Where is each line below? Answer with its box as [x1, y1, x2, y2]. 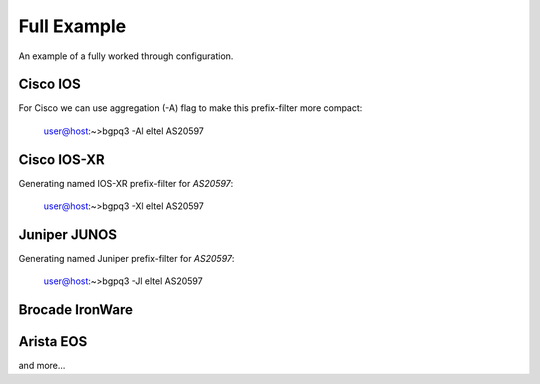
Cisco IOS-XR [18, 151, 105, 168]
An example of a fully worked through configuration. [18, 50, 234, 62]
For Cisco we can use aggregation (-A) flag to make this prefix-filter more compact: [18, 102, 363, 114]
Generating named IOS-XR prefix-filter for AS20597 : [18, 177, 234, 189]
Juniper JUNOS [18, 226, 117, 243]
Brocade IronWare [18, 301, 134, 319]
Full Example [18, 15, 127, 37]
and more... [18, 360, 66, 372]
